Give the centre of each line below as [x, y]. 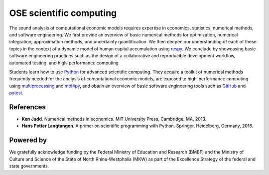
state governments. [29, 166]
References [27, 107]
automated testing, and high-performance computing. [65, 63]
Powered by [28, 140]
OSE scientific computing [63, 13]
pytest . [16, 93]
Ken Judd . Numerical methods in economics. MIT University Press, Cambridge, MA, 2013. [114, 119]
